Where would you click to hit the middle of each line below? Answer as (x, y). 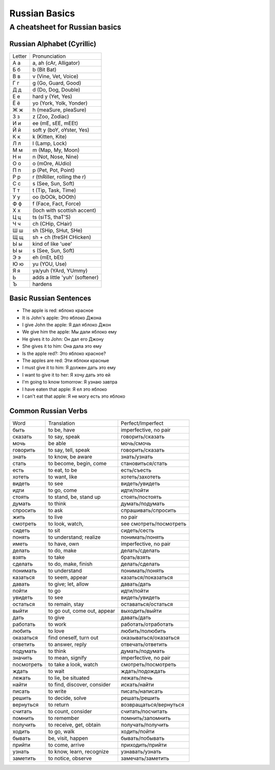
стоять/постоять (141, 497)
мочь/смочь (136, 443)
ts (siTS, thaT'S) (51, 217)
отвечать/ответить (144, 644)
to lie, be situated (69, 678)
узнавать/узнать (141, 752)
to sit (54, 530)
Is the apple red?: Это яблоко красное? (64, 353)
